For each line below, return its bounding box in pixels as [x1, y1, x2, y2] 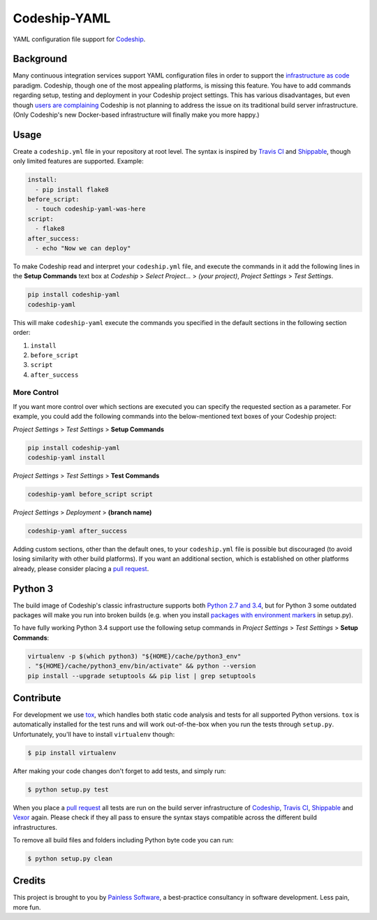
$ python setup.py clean [27, 854, 113, 863]
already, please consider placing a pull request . [13, 564, 149, 573]
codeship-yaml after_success [27, 526, 128, 535]
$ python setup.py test [27, 785, 110, 793]
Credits [13, 875, 46, 887]
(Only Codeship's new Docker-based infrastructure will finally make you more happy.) [13, 110, 260, 119]
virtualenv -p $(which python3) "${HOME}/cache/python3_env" [27, 652, 242, 660]
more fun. [13, 903, 41, 912]
